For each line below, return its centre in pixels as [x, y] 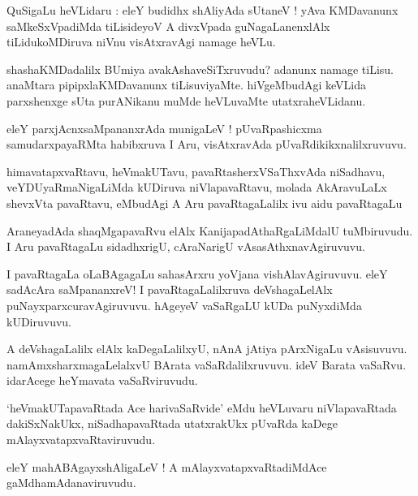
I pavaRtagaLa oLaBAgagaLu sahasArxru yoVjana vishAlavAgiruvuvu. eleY [197, 273]
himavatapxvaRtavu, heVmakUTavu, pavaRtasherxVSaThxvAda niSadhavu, [196, 171]
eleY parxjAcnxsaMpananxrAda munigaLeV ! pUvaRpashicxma [164, 128]
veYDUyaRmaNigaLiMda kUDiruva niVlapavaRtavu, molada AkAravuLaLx [197, 187]
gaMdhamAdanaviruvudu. [71, 483]
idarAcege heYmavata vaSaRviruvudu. [102, 380]
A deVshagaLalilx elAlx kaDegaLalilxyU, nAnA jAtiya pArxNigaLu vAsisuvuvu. [207, 349]
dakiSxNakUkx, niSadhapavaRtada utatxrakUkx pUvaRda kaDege [172, 423]
